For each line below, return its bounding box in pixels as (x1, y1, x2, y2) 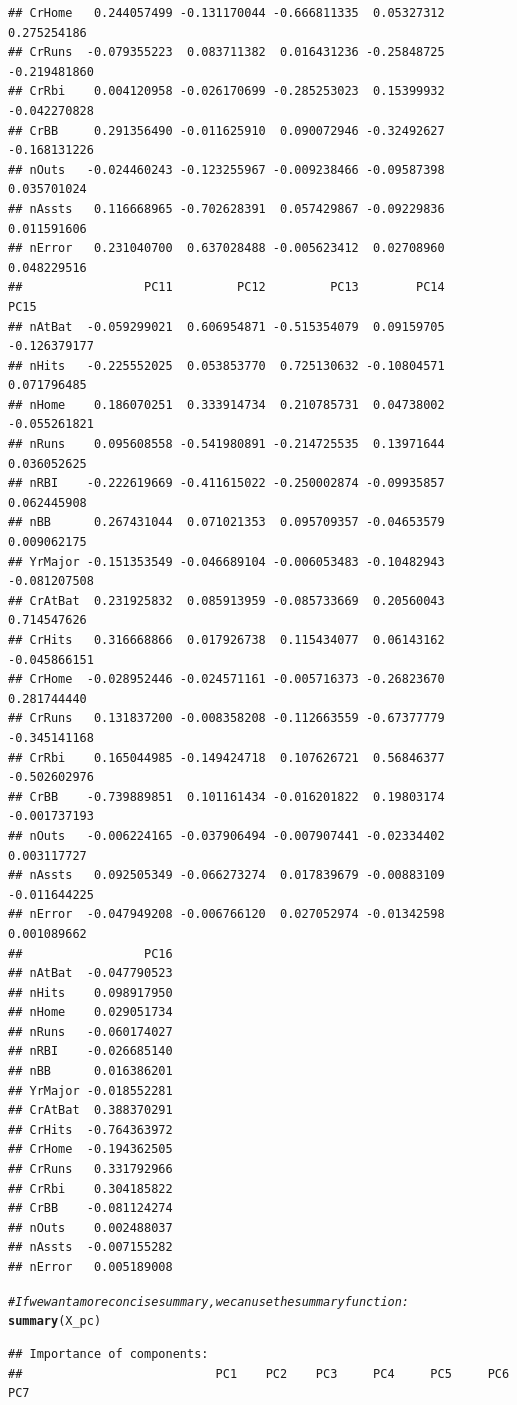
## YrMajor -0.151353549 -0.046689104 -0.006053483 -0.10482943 (8, 554, 445, 569)
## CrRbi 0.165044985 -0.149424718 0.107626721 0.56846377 (8, 750, 445, 765)
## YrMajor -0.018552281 (8, 1083, 173, 1098)
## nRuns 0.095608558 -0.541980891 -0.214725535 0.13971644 (8, 437, 445, 452)
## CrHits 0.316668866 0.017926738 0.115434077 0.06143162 (8, 633, 445, 647)
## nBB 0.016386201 (8, 1064, 173, 1079)
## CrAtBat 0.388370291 (8, 1103, 173, 1118)
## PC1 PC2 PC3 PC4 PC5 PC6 (8, 1366, 510, 1381)
